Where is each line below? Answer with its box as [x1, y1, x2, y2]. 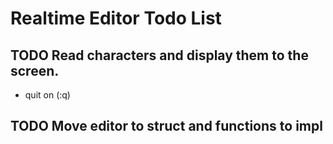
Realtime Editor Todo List [10, 7, 222, 30]
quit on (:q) [24, 89, 71, 101]
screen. [10, 62, 60, 79]
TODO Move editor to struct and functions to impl [10, 118, 323, 135]
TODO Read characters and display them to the [10, 47, 309, 64]
